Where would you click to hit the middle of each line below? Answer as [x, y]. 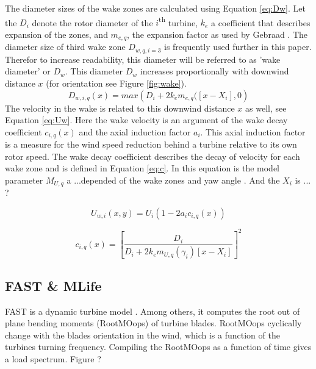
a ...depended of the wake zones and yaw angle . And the [173, 180]
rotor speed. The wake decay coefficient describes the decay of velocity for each [153, 156]
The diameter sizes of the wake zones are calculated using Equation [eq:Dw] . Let [155, 8]
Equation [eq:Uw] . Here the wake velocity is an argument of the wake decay [146, 120]
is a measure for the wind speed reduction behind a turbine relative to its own [151, 144]
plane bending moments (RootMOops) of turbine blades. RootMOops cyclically [153, 323]
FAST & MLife [53, 285]
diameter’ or [28, 71]
